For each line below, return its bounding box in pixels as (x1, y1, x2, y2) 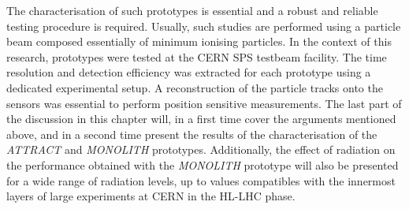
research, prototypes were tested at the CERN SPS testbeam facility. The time (6, 48, 387, 65)
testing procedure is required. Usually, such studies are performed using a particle (6, 17, 401, 34)
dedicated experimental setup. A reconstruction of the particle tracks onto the (6, 79, 383, 95)
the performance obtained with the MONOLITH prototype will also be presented (6, 156, 399, 173)
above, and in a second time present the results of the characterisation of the (6, 125, 377, 142)
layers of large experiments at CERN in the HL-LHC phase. (6, 188, 296, 204)
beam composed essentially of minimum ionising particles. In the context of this (6, 33, 392, 50)
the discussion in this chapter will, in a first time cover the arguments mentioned (6, 110, 396, 127)
